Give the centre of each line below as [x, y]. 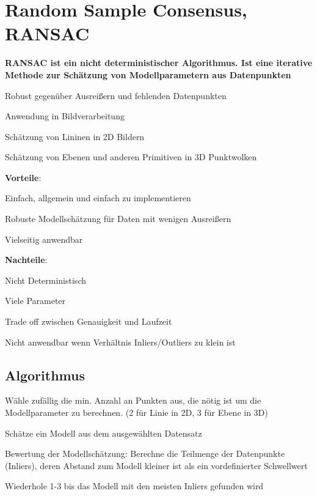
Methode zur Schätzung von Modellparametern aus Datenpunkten [148, 74]
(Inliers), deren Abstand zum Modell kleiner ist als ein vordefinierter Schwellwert [156, 465]
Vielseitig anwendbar [44, 239]
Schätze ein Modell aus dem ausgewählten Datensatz [104, 433]
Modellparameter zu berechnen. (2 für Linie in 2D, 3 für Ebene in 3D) [137, 413]
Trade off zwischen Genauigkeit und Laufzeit [89, 321]
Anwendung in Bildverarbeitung [65, 116]
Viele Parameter [35, 301]
